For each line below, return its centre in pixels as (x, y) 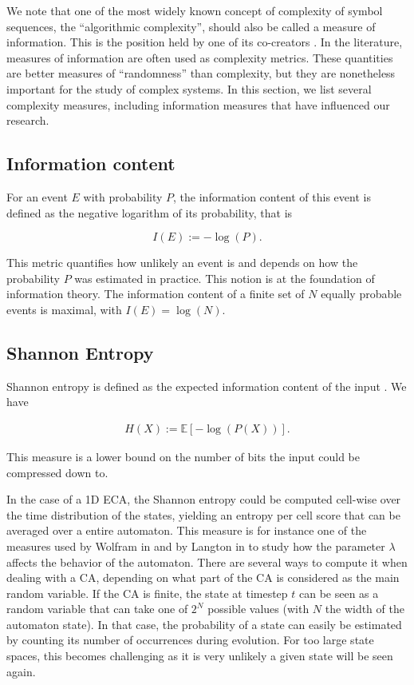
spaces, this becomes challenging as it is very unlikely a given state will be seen (200, 656)
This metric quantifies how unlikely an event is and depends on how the (182, 263)
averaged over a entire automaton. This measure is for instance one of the (187, 530)
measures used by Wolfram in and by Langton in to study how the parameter (196, 546)
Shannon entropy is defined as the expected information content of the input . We (207, 386)
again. (21, 671)
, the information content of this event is (272, 196)
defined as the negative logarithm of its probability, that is (150, 212)
